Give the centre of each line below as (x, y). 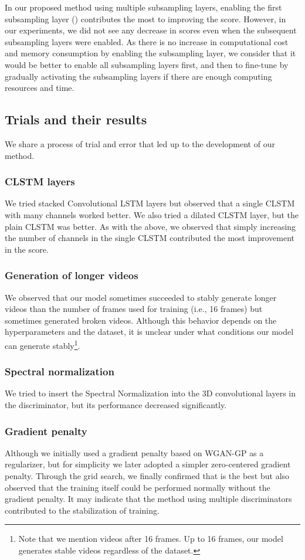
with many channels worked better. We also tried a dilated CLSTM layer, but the (152, 214)
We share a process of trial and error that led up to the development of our (140, 143)
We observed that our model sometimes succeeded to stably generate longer (141, 297)
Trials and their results (76, 119)
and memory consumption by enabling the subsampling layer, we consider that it (150, 53)
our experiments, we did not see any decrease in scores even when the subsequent (151, 30)
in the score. (27, 249)
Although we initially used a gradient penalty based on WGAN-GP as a (134, 452)
